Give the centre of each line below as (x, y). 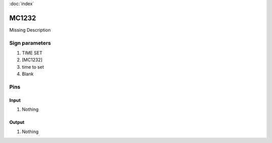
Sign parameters (30, 43)
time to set (33, 67)
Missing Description (30, 30)
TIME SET (32, 53)
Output (17, 122)
